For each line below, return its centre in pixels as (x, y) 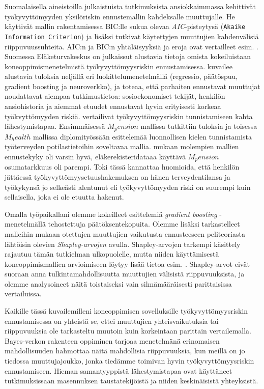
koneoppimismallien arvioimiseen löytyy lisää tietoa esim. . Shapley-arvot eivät (127, 263)
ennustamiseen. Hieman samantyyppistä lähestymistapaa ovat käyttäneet (119, 370)
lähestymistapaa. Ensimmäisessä (55, 126)
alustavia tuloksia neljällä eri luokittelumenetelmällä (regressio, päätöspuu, (121, 76)
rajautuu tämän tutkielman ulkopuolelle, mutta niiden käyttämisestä (112, 254)
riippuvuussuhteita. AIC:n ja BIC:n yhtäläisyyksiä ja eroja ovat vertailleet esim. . (131, 46)
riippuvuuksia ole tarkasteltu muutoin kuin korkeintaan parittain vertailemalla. (128, 331)
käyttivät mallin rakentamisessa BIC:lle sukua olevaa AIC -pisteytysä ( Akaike (125, 26)
